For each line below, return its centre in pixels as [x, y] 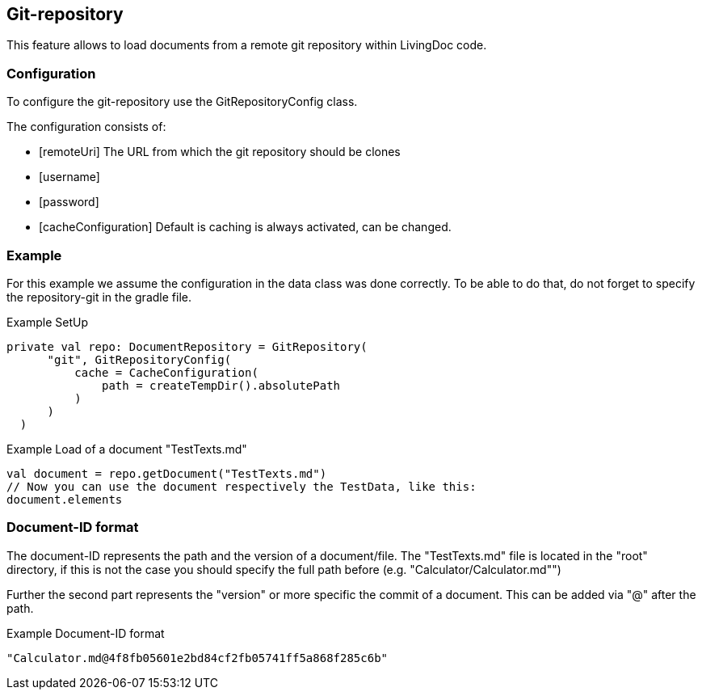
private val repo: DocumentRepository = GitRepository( [187, 346]
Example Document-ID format [86, 633]
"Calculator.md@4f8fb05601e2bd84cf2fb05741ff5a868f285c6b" [198, 658]
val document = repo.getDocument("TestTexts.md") [167, 473]
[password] [69, 202]
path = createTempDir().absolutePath [221, 385]
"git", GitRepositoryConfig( [139, 359]
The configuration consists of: [86, 127]
